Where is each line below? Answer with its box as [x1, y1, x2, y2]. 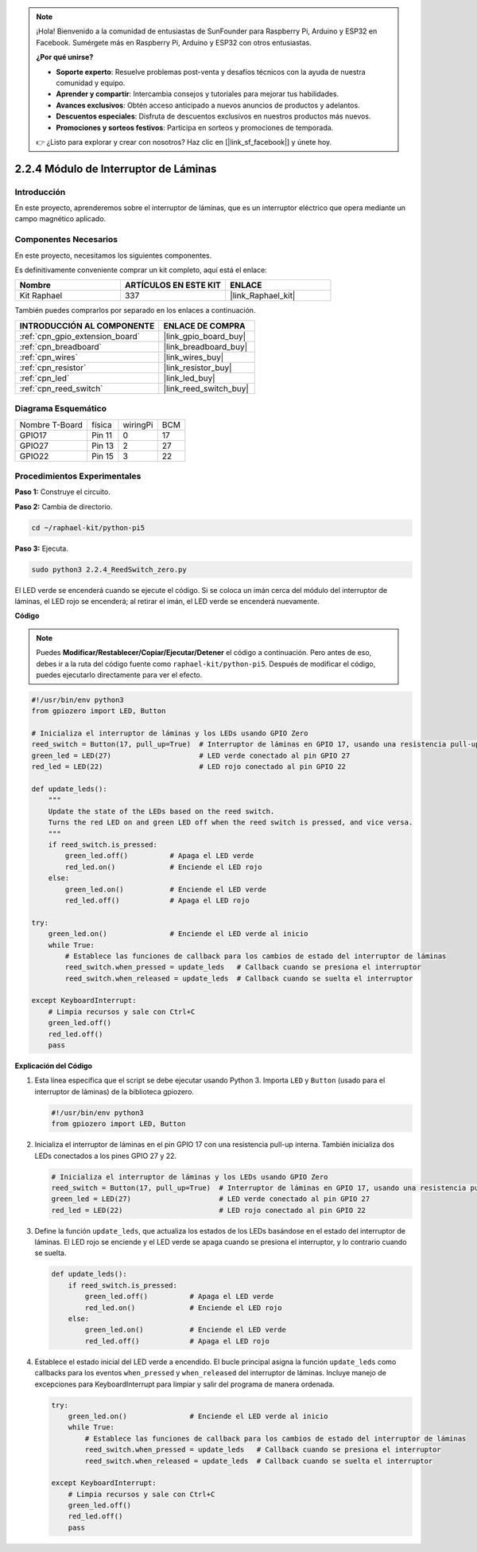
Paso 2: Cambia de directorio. [14, 501, 113, 511]
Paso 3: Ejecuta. [14, 544, 69, 553]
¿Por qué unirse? [36, 53, 94, 62]
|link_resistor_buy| [163, 362, 232, 373]
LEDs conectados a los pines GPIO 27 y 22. [34, 1151, 177, 1160]
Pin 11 [91, 430, 113, 441]
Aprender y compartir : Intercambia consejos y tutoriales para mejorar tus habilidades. [56, 89, 339, 99]
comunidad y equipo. [56, 78, 126, 88]
